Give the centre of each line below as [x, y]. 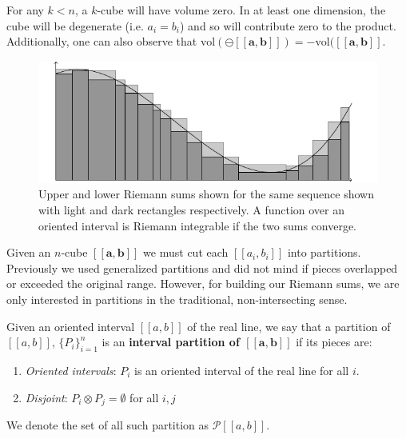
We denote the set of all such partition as [108, 425]
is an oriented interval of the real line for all [242, 371]
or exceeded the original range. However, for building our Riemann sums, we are [203, 283]
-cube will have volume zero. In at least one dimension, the [241, 10]
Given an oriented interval [71, 326]
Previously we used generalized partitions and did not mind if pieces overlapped [202, 267]
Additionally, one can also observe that [102, 41]
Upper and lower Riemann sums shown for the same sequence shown [206, 194]
